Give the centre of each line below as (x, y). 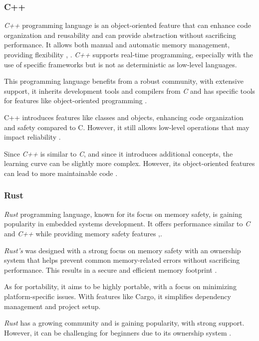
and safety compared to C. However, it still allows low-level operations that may (127, 127)
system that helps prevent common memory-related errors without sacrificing (122, 260)
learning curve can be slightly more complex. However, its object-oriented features (129, 163)
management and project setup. (52, 306)
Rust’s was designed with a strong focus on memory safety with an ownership (123, 250)
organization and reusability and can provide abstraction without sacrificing (120, 35)
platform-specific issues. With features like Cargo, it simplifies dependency (118, 296)
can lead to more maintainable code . (61, 173)
